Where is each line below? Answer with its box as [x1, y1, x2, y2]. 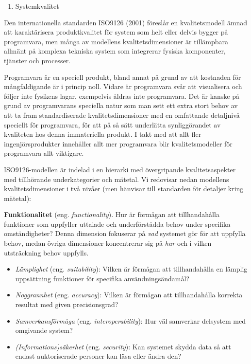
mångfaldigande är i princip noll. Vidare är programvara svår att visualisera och [4, 81, 242, 91]
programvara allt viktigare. [4, 148, 84, 158]
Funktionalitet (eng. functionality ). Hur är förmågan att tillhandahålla [4, 209, 219, 219]
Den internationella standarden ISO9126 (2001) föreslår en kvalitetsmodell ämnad [4, 17, 248, 27]
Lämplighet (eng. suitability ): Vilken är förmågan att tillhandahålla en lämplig [15, 264, 248, 274]
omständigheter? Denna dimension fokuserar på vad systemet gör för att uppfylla [4, 228, 246, 238]
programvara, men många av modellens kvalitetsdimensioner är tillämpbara [4, 36, 229, 46]
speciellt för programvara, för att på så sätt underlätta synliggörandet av [4, 119, 221, 129]
